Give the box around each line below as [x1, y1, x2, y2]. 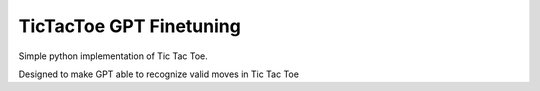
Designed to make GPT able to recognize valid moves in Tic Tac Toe [18, 68, 300, 80]
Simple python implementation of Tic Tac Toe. [18, 50, 209, 62]
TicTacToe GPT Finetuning [18, 15, 242, 37]
